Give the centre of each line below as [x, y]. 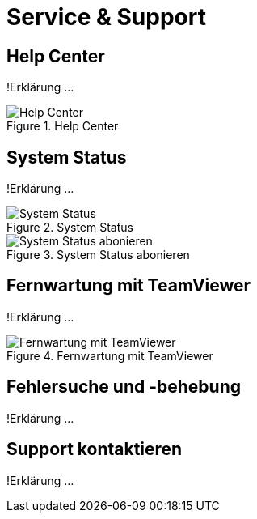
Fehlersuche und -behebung [124, 387]
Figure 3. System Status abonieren [98, 255]
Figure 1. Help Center [63, 126]
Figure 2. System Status [70, 228]
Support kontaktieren [95, 449]
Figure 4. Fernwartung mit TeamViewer [110, 355]
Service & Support [106, 17]
